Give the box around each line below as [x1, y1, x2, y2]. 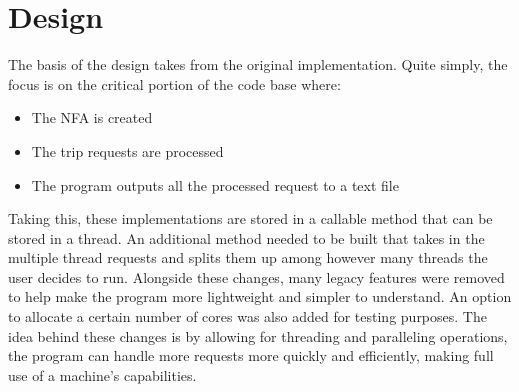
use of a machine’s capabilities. [8, 364, 197, 385]
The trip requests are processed [31, 140, 224, 161]
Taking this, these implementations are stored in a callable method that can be [8, 208, 493, 229]
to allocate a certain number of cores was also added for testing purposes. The [8, 306, 487, 327]
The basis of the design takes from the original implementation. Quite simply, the [8, 54, 508, 75]
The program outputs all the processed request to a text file [31, 174, 399, 195]
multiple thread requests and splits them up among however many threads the [8, 247, 488, 268]
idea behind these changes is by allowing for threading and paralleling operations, [8, 325, 508, 346]
